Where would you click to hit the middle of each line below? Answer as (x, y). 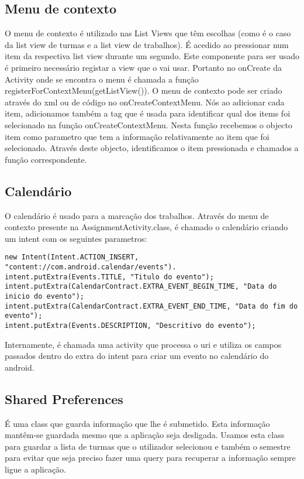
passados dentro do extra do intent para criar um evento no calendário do (137, 356)
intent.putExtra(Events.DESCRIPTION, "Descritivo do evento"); (130, 325)
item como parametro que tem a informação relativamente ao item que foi (137, 136)
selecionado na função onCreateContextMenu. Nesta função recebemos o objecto (148, 124)
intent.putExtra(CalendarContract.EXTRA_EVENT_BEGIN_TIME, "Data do (141, 287)
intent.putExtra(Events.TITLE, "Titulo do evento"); (109, 277)
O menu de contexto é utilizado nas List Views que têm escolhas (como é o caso (148, 33)
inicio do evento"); (45, 296)
